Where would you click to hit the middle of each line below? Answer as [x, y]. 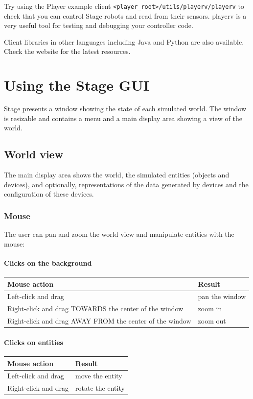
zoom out [212, 321]
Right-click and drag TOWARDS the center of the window [95, 309]
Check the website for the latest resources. [67, 51]
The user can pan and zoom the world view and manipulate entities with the [119, 234]
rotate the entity [100, 388]
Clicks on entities [34, 342]
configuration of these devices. [49, 194]
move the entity [99, 376]
